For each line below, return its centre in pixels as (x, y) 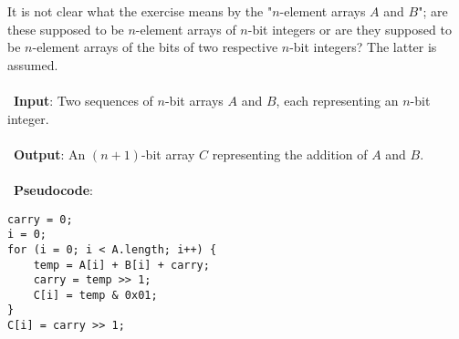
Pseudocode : (54, 189)
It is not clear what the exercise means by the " (140, 11)
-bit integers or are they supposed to (349, 29)
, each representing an (337, 100)
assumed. (33, 64)
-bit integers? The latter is (363, 47)
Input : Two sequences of (83, 100)
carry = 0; (40, 219)
